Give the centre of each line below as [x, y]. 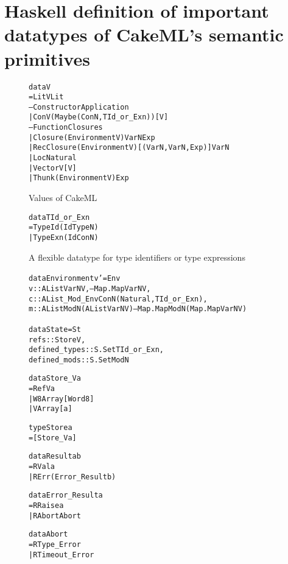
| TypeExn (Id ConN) [64, 237]
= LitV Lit [46, 97]
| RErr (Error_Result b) [72, 477]
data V [40, 87]
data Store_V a [55, 379]
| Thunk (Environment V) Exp [79, 178]
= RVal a [42, 467]
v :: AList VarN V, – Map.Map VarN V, [90, 288]
